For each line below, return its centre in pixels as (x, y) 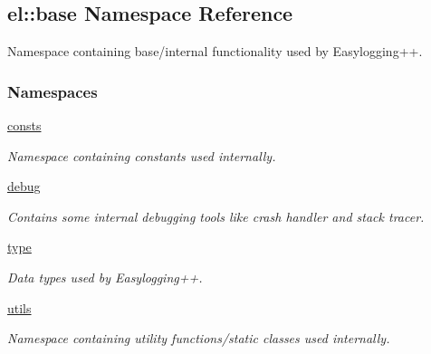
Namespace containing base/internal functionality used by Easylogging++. (215, 51)
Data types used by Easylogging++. (105, 277)
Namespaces (53, 91)
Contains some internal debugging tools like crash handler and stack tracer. (216, 216)
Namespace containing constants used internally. (142, 155)
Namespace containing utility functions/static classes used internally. (199, 338)
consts (24, 125)
